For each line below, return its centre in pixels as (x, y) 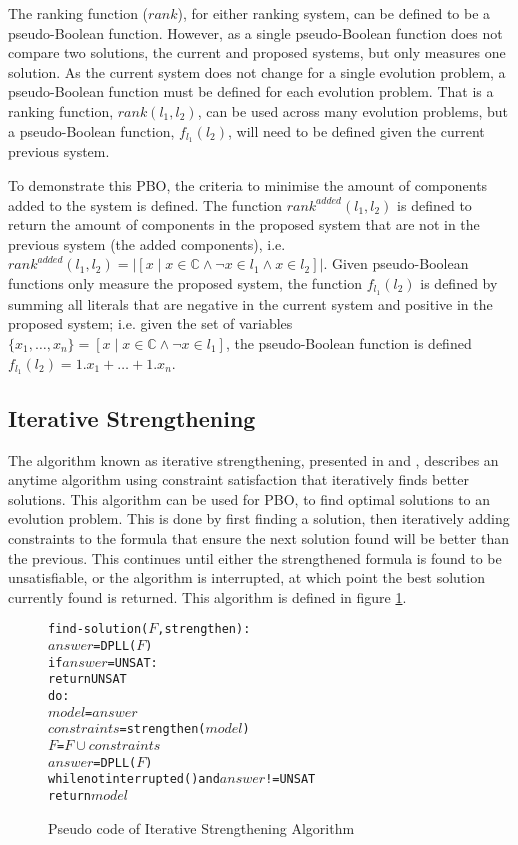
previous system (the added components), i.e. (147, 243)
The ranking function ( (78, 13)
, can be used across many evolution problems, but (352, 110)
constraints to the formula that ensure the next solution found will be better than (259, 538)
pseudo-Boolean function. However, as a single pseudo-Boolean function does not (255, 32)
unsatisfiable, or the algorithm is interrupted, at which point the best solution (246, 577)
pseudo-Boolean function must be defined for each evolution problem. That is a (251, 91)
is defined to (434, 204)
